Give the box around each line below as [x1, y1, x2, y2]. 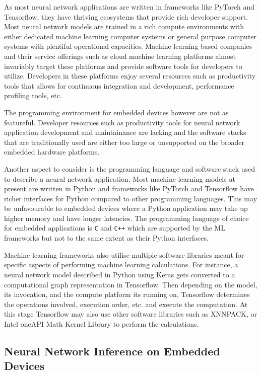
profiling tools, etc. [4, 90, 62, 101]
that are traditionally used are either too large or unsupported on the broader [4, 136, 244, 147]
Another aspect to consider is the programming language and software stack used [4, 163, 255, 174]
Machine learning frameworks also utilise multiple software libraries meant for [4, 249, 244, 260]
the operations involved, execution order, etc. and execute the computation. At [4, 298, 248, 309]
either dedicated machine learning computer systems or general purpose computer [4, 31, 257, 41]
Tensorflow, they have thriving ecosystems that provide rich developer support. [4, 11, 248, 22]
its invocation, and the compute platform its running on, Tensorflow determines [4, 289, 250, 300]
